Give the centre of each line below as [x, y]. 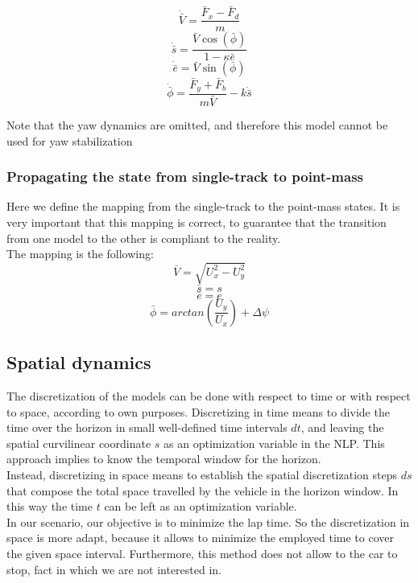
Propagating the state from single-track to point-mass [185, 177]
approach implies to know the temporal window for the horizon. [164, 459]
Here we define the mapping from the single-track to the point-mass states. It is [203, 206]
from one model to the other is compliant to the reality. [144, 238]
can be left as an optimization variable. [201, 506]
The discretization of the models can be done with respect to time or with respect [209, 396]
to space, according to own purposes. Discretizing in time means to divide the [198, 411]
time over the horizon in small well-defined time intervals [147, 427]
